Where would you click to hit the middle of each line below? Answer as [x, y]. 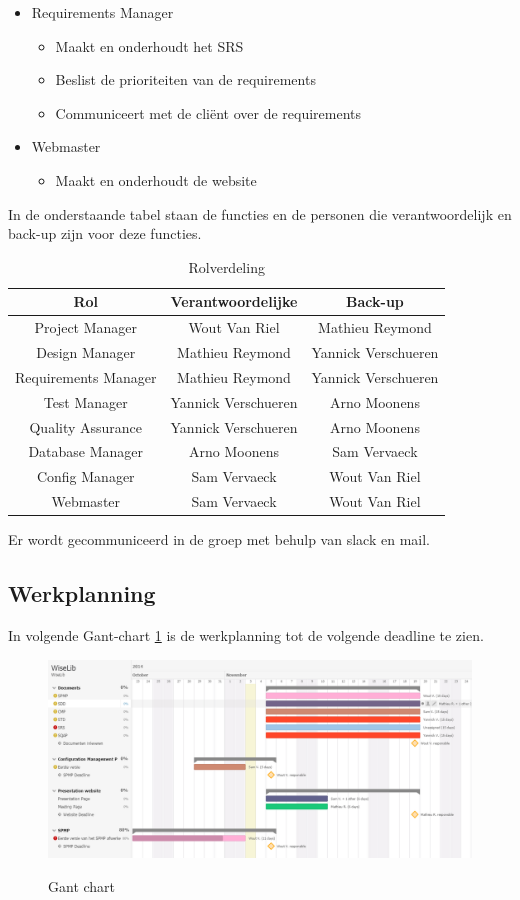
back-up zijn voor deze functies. [105, 233]
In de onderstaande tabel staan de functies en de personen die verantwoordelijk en [260, 213]
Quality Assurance [86, 426]
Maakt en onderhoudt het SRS [149, 45]
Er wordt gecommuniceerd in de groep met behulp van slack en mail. [219, 539]
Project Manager [86, 327]
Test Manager [85, 401]
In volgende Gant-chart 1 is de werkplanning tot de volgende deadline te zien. [246, 634]
